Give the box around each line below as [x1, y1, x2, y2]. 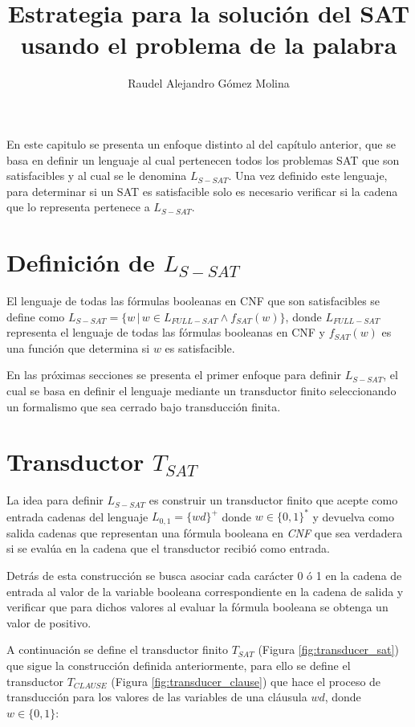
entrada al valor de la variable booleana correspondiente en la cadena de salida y [6, 582, 404, 599]
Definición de [6, 246, 155, 279]
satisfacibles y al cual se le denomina [6, 167, 187, 184]
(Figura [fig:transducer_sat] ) [258, 641, 399, 658]
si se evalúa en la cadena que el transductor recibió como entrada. [6, 540, 330, 557]
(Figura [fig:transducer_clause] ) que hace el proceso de [111, 672, 381, 689]
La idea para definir [6, 492, 104, 508]
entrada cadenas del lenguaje [6, 508, 149, 525]
